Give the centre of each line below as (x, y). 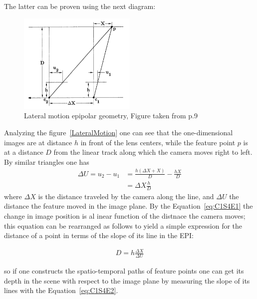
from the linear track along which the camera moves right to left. (153, 152)
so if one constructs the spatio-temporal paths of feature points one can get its (124, 271)
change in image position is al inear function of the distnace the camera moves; (125, 216)
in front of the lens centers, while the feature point (158, 142)
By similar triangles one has (47, 161)
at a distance (24, 152)
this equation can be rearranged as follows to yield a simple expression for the (123, 225)
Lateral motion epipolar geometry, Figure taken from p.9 (111, 116)
